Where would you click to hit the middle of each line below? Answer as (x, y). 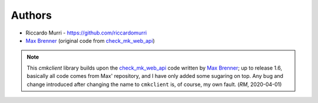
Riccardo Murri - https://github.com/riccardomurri (86, 33)
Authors (32, 15)
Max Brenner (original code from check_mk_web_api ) (90, 40)
